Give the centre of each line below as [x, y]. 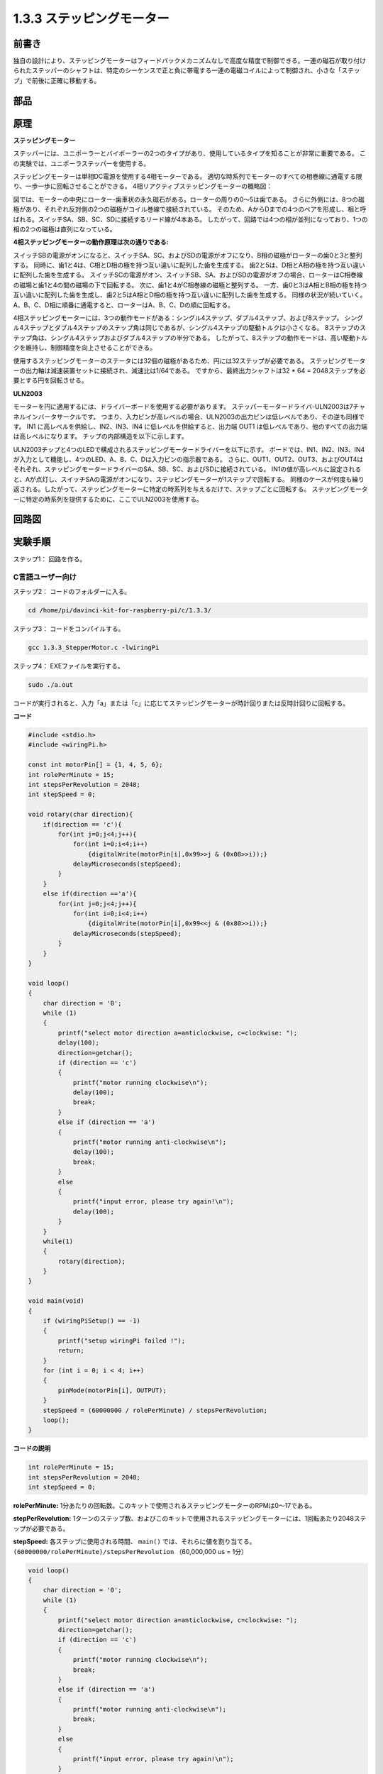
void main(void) [56, 1301]
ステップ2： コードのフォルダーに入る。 [72, 591]
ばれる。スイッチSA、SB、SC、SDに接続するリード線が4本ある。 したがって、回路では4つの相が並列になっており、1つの [190, 219]
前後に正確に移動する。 [66, 80]
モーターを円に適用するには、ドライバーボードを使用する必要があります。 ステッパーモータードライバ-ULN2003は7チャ [189, 407]
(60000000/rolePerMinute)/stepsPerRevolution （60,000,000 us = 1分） [130, 1551]
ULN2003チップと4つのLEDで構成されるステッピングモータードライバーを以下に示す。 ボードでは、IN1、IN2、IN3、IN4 [189, 449]
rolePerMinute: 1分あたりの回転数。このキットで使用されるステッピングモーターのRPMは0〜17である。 [165, 1506]
